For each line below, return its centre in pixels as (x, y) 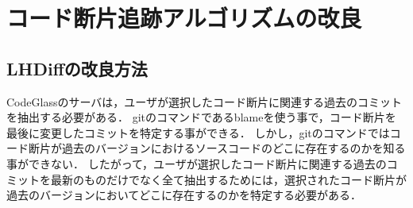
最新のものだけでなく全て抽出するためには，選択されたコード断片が (228, 179)
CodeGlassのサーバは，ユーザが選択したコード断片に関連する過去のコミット (204, 101)
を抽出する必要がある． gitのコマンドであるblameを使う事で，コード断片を (201, 117)
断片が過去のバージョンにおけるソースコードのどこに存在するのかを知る (217, 148)
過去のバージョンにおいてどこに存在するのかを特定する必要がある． (184, 195)
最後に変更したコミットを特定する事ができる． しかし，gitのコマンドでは (198, 132)
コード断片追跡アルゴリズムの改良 (184, 18)
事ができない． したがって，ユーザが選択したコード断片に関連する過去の (197, 163)
